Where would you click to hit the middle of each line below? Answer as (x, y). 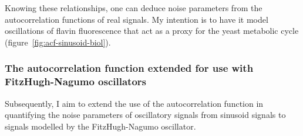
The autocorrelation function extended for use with (129, 68)
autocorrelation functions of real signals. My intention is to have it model (137, 19)
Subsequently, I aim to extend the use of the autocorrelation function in (134, 103)
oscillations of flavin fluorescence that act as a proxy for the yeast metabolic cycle (152, 31)
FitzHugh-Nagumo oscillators (76, 81)
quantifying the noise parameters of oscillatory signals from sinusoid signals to (145, 115)
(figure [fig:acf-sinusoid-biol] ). (58, 42)
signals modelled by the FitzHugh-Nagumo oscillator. (100, 126)
